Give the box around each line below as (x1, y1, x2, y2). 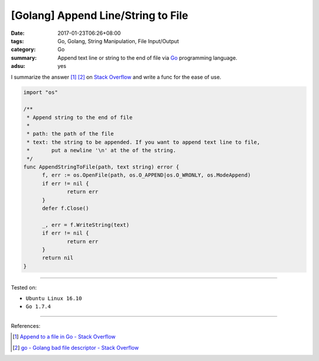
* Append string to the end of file (27, 114, 133, 121)
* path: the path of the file (27, 131, 115, 137)
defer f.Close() (42, 204, 89, 212)
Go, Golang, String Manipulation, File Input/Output (57, 37, 180, 44)
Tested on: (11, 284, 37, 291)
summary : (11, 54, 37, 61)
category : (11, 46, 36, 53)
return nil (42, 255, 74, 261)
